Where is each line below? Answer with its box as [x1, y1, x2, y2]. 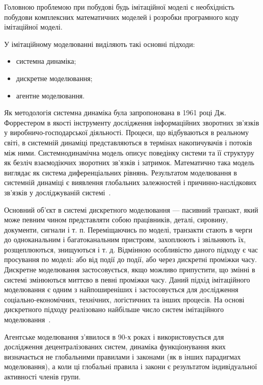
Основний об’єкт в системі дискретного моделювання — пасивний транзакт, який [4, 204, 258, 215]
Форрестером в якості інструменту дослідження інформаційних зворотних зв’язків [4, 117, 259, 127]
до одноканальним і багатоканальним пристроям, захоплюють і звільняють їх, [4, 234, 246, 245]
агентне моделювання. [16, 90, 85, 100]
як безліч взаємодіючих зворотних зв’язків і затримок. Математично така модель [4, 157, 254, 168]
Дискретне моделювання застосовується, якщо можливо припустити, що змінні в [4, 264, 255, 275]
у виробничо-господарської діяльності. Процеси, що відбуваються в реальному [4, 127, 249, 138]
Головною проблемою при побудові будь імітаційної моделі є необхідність [4, 2, 234, 12]
